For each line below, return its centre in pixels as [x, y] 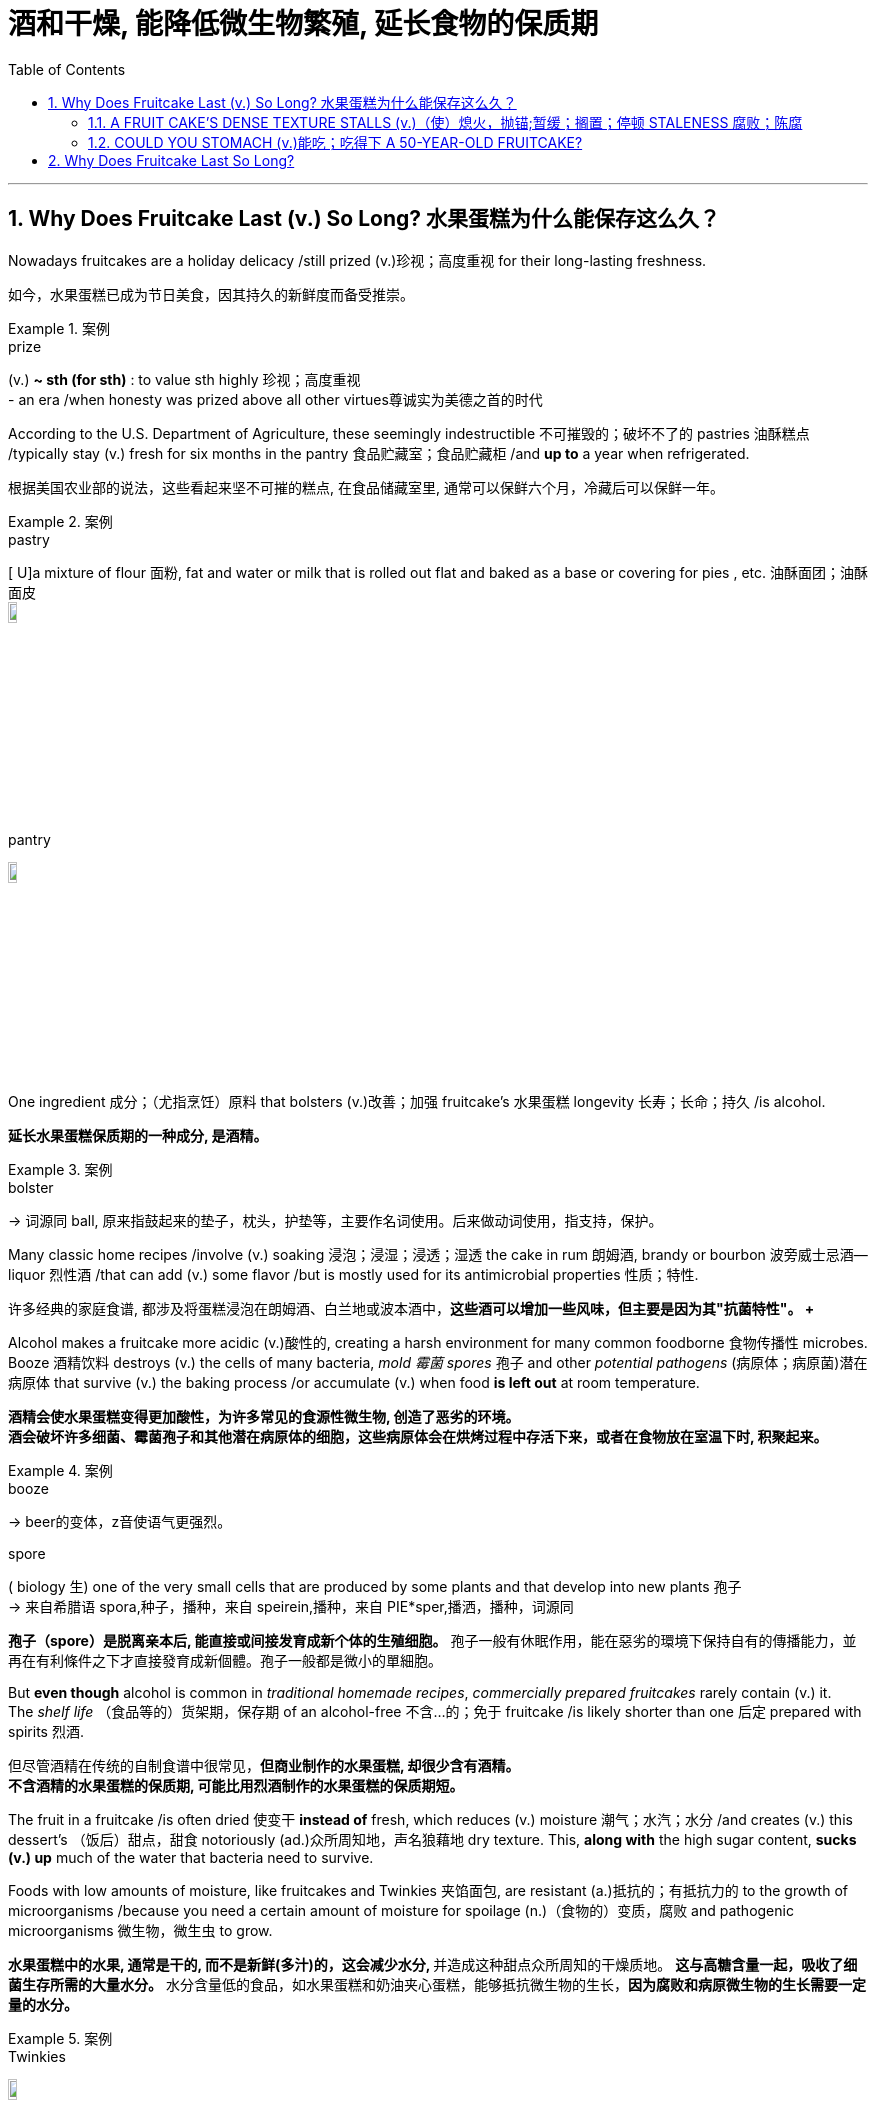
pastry [29, 539]
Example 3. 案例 [60, 1169]
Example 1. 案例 [59, 328]
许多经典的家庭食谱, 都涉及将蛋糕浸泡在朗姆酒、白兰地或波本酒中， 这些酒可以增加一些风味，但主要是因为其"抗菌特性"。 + [411, 1308]
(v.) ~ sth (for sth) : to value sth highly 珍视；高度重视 [184, 379]
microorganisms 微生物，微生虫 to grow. [140, 1930]
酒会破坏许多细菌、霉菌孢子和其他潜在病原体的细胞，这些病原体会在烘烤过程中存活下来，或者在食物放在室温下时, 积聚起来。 [418, 1436]
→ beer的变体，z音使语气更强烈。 [120, 1521]
